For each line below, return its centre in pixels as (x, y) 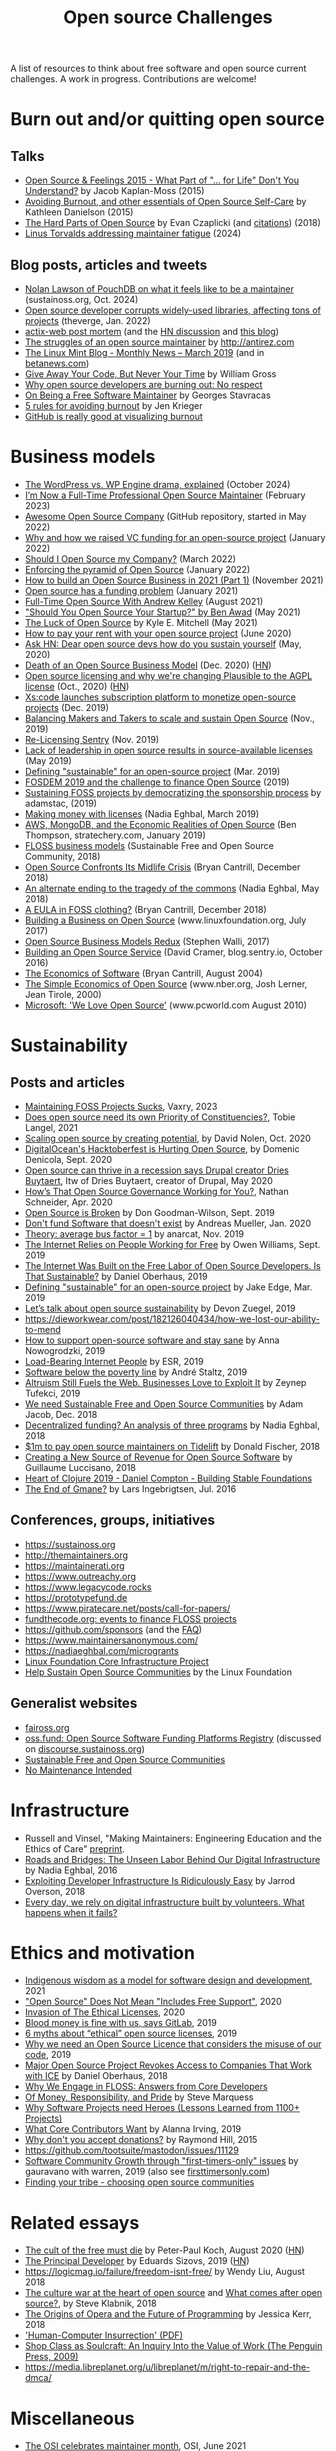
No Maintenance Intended (78, 1770)
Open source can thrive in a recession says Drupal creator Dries (157, 1170)
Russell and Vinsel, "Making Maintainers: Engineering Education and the (173, 1838)
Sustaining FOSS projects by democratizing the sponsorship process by (173, 792)
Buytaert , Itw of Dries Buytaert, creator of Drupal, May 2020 (148, 1180)
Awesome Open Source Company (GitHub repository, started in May (165, 516)
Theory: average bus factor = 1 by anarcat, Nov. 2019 (134, 1233)
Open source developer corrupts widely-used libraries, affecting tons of (173, 310)
